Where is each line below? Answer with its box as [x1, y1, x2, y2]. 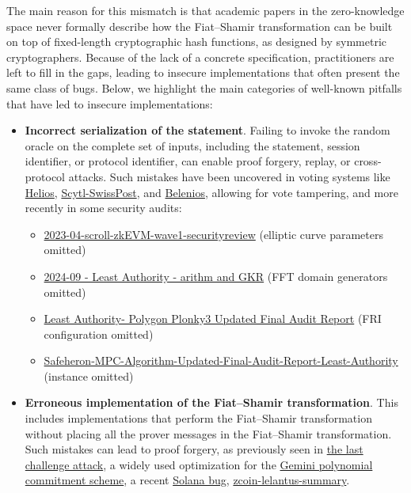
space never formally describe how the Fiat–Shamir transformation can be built [6, 17, 393, 34]
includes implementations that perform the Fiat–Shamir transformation [25, 410, 372, 427]
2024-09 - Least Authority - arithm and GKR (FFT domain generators [44, 267, 388, 284]
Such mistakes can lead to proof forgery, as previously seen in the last [25, 441, 363, 457]
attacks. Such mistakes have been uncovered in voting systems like [68, 168, 390, 184]
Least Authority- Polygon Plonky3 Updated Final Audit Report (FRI [44, 310, 382, 327]
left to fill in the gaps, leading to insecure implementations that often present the [6, 64, 400, 81]
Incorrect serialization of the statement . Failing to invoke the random [25, 122, 390, 138]
